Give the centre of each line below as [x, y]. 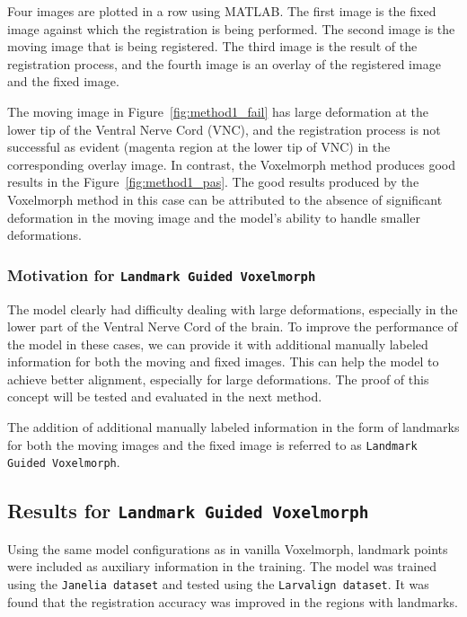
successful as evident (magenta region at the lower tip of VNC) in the [199, 147]
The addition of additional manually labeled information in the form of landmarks [233, 427]
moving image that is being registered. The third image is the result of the [212, 46]
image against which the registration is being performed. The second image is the [231, 28]
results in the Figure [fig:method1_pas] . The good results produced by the [213, 182]
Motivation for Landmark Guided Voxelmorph [162, 274]
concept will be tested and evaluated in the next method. [165, 397]
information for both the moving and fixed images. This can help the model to [223, 361]
